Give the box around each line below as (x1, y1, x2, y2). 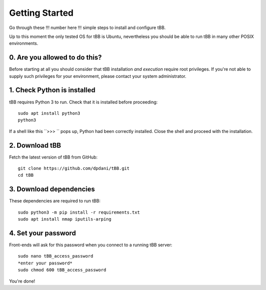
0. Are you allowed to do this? (9, 53, 102, 62)
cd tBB (18, 172, 34, 178)
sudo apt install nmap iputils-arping (18, 217, 112, 222)
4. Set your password (9, 229, 76, 237)
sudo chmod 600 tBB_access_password (18, 267, 106, 273)
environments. (9, 40, 38, 46)
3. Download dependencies (9, 185, 96, 193)
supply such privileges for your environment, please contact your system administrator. (9, 73, 187, 79)
